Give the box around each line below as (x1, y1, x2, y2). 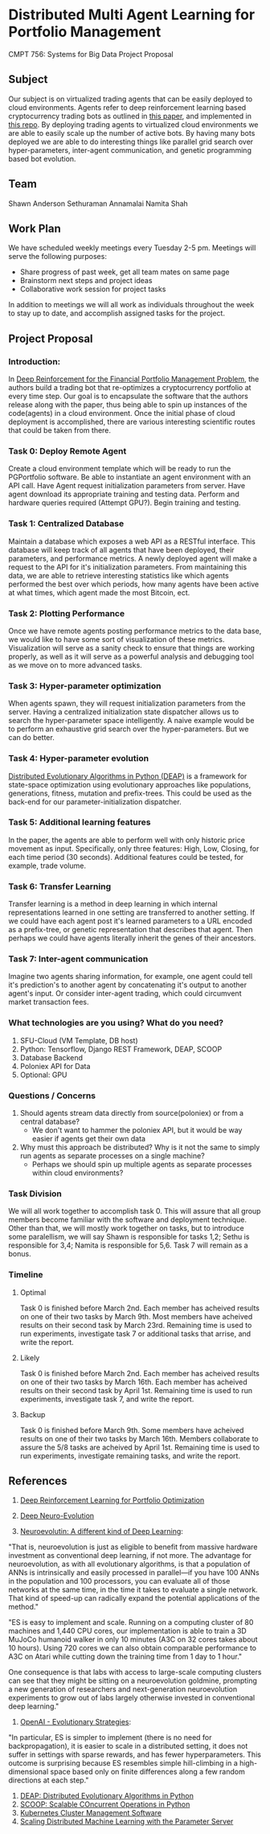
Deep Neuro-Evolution (19, 1511, 95, 1521)
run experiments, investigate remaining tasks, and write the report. (19, 1450, 241, 1461)
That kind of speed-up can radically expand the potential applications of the (8, 1593, 260, 1603)
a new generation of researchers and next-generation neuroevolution (8, 1684, 238, 1694)
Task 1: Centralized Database (8, 518, 125, 529)
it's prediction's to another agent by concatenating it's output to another (8, 980, 247, 990)
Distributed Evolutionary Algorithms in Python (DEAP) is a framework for (8, 771, 247, 781)
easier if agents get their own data (31, 1134, 146, 1144)
